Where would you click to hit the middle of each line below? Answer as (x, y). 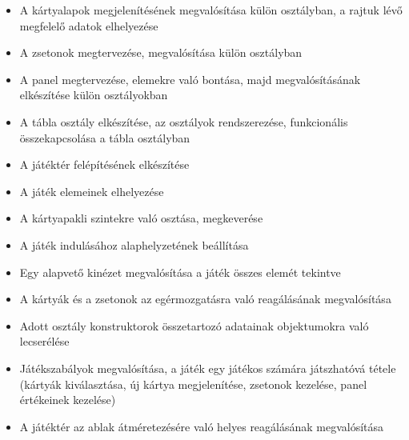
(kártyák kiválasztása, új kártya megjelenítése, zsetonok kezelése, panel (193, 384)
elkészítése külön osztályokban (94, 95)
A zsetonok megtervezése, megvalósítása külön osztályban (161, 52)
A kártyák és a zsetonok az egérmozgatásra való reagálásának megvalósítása (205, 299)
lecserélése (44, 341)
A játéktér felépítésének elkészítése (104, 164)
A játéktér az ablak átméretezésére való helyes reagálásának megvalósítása (202, 426)
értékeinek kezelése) (68, 400)
